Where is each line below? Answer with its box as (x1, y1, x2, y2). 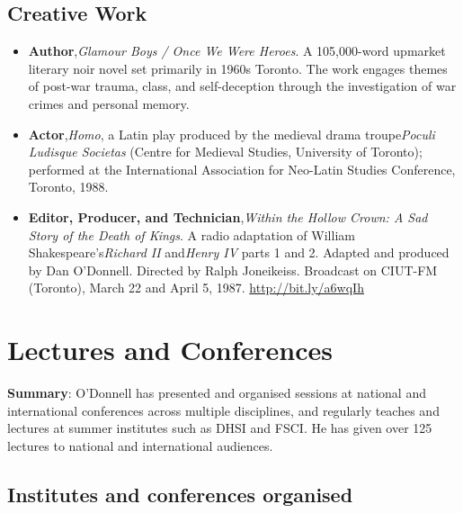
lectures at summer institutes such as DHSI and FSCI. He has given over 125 (7, 418, 432, 437)
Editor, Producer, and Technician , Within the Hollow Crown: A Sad (28, 207, 428, 226)
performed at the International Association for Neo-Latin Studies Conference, (28, 159, 456, 178)
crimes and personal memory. (28, 94, 190, 112)
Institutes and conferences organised (7, 480, 353, 508)
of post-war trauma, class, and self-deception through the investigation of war (28, 76, 457, 95)
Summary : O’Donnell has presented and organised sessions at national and (7, 383, 426, 402)
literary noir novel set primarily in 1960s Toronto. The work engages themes (28, 58, 448, 77)
